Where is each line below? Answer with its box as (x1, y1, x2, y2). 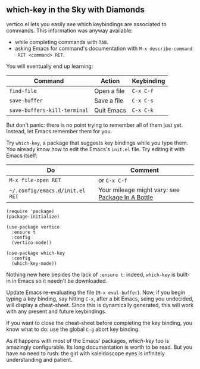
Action (100, 77, 120, 85)
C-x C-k (132, 107, 154, 114)
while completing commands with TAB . (14, 38, 109, 45)
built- (176, 271, 190, 278)
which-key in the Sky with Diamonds (6, 5, 145, 15)
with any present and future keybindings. (6, 308, 107, 315)
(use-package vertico (6, 224, 60, 230)
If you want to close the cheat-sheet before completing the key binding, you (6, 319, 192, 326)
